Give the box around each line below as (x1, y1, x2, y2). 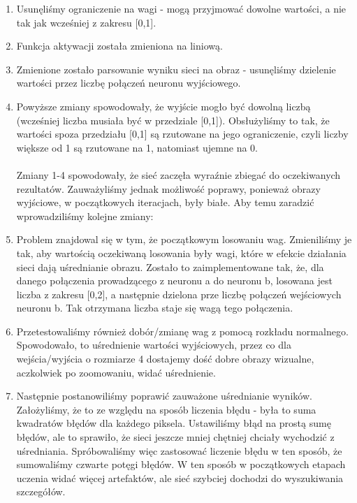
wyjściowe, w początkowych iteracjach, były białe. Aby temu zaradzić (16, 195, 314, 210)
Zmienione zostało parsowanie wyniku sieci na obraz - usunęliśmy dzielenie (16, 61, 336, 76)
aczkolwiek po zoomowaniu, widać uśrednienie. (16, 365, 216, 379)
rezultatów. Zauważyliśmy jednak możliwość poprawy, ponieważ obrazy (16, 181, 321, 196)
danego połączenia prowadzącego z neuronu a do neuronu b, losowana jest (16, 273, 333, 288)
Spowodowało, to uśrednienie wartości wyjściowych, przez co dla (16, 337, 291, 352)
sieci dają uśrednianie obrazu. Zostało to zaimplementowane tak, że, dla (16, 259, 324, 274)
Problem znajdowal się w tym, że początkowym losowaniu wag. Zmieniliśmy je (16, 232, 352, 247)
